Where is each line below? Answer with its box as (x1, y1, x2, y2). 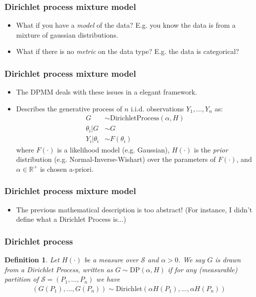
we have (96, 274, 120, 284)
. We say (178, 254, 205, 264)
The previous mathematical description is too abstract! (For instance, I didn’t (16, 204, 253, 214)
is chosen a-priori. (40, 163, 94, 174)
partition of (4, 274, 39, 284)
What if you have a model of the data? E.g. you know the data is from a (16, 20, 236, 30)
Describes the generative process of (16, 103, 122, 113)
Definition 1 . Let (4, 254, 59, 264)
